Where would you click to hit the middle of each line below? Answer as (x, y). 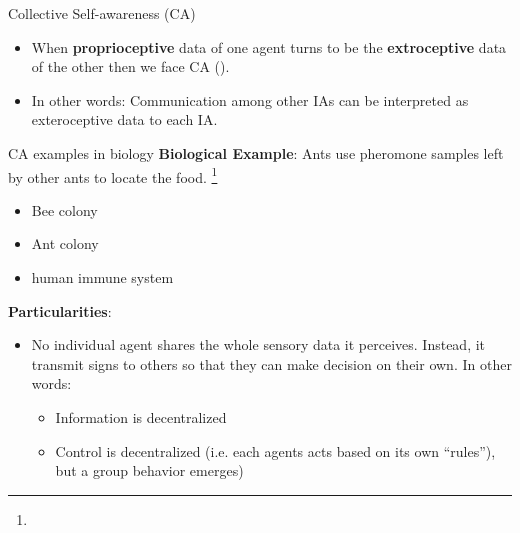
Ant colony (65, 243)
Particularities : (60, 310)
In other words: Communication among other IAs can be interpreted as (250, 99)
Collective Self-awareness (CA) (102, 13)
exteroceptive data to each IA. (124, 119)
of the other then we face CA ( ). (130, 66)
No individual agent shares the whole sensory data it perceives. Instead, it (258, 344)
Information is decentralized (141, 416)
